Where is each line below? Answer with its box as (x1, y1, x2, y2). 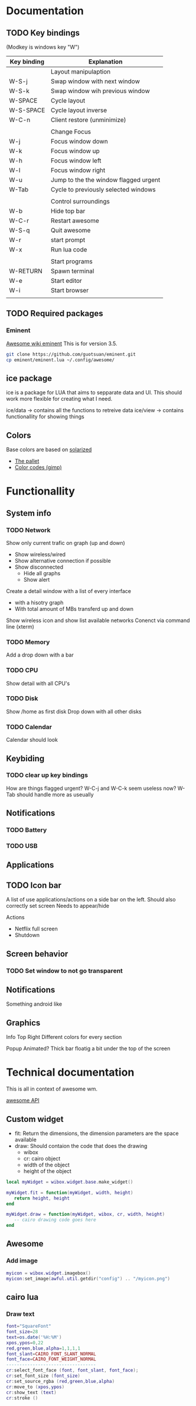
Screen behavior (6, 949, 68, 959)
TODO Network (6, 526, 51, 534)
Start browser (51, 286, 89, 294)
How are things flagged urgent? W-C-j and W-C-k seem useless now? (6, 785, 177, 792)
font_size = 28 (6, 1329, 38, 1335)
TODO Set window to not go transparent (6, 967, 123, 975)
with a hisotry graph (14, 599, 64, 606)
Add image (6, 1257, 38, 1265)
